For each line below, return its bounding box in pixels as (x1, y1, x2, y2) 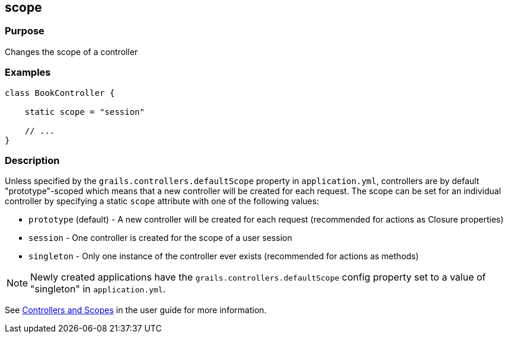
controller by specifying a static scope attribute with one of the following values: (5, 196, 320, 207)
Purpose (5, 25, 44, 37)
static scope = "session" (24, 107, 145, 117)
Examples (5, 66, 51, 79)
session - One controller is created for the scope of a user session (28, 233, 292, 243)
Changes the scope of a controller (5, 46, 138, 57)
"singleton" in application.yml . (30, 283, 166, 295)
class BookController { (5, 88, 115, 98)
